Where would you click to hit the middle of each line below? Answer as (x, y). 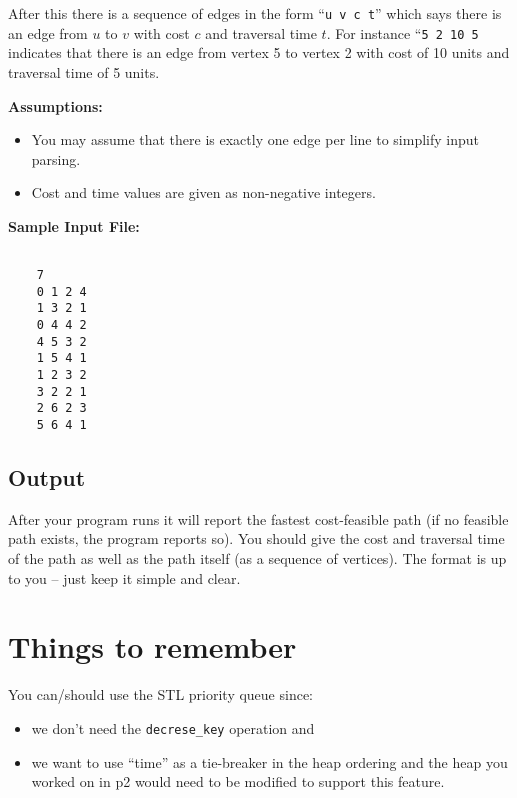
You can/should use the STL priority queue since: (161, 694)
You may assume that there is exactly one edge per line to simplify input (255, 139)
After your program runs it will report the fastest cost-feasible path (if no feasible (258, 518)
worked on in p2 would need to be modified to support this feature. (238, 781)
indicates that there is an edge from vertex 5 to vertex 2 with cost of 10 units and (259, 52)
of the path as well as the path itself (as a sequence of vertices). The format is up (257, 558)
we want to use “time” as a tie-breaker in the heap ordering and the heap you (269, 761)
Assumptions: (55, 105)
